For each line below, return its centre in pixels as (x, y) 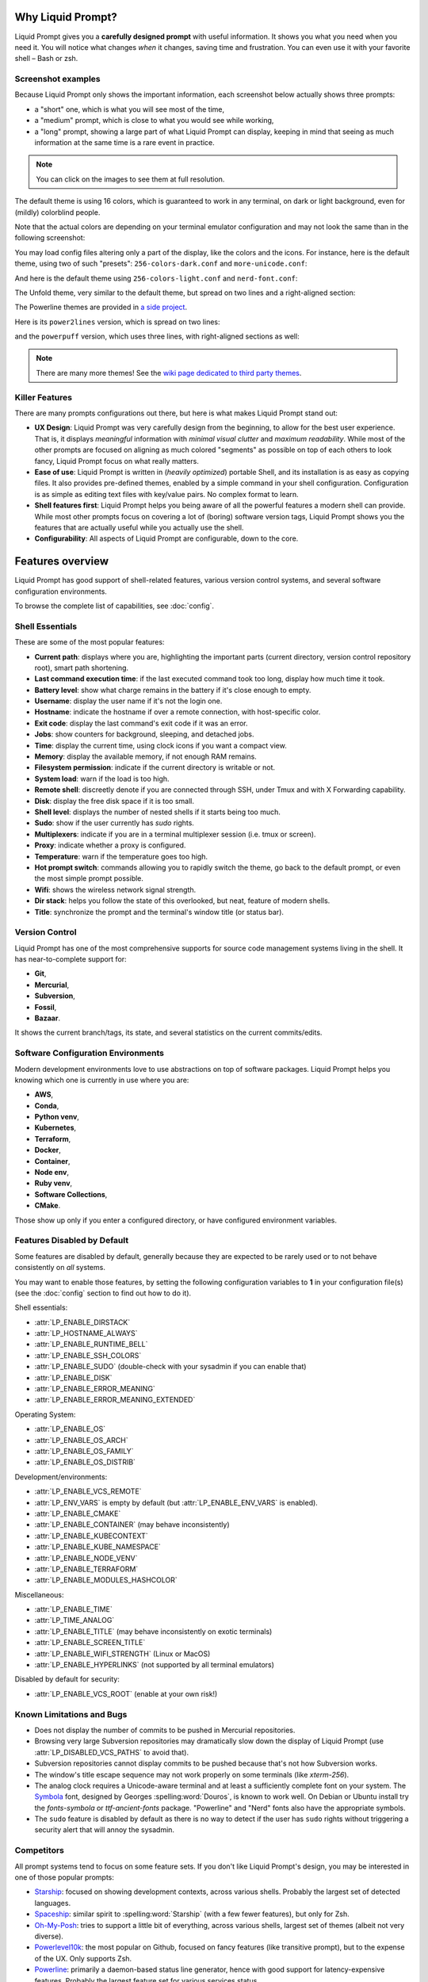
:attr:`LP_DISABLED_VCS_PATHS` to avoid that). (112, 1752)
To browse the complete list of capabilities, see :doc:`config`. (114, 606)
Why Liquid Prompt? (66, 17)
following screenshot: (50, 238)
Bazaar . (48, 1018)
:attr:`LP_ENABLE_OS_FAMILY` (84, 1451)
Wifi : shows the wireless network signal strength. (115, 890)
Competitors (40, 1850)
